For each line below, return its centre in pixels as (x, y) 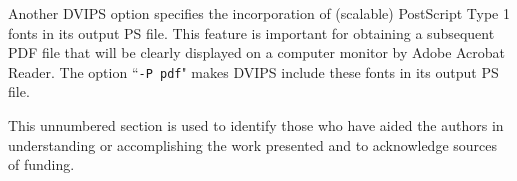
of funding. (41, 164)
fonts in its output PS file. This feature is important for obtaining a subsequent (251, 32)
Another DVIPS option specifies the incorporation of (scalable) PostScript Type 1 (259, 13)
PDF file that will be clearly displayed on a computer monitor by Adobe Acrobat (257, 52)
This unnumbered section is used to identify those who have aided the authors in (256, 125)
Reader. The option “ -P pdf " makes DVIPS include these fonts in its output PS (253, 71)
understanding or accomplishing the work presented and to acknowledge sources (253, 144)
